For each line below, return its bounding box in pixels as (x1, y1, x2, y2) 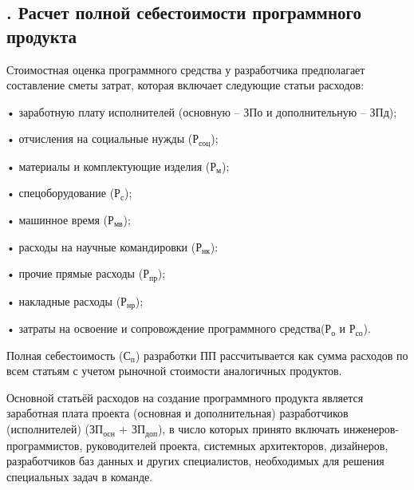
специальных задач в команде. (6, 468, 153, 484)
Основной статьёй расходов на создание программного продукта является (6, 389, 364, 405)
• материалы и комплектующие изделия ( (6, 157, 211, 174)
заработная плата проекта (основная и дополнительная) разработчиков (6, 405, 349, 421)
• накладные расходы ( (6, 292, 121, 309)
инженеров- (343, 421, 400, 437)
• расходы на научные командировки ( (6, 238, 196, 255)
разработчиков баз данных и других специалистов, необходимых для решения (6, 452, 384, 469)
